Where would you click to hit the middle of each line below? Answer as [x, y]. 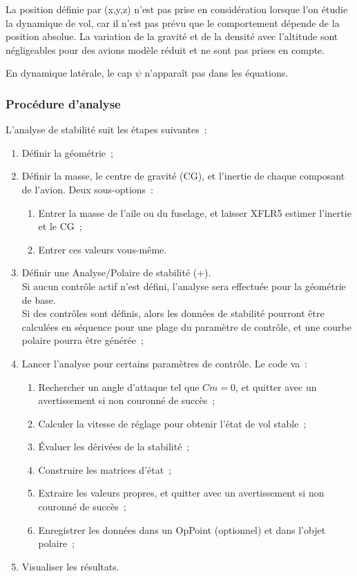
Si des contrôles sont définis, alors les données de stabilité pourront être [173, 313]
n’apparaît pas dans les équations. [216, 73]
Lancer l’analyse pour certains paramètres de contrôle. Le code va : [165, 363]
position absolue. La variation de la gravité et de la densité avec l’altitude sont [172, 36]
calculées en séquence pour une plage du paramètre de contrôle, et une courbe [186, 326]
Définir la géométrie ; [67, 152]
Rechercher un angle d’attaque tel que [119, 386]
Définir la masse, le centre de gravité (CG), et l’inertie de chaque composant [183, 176]
